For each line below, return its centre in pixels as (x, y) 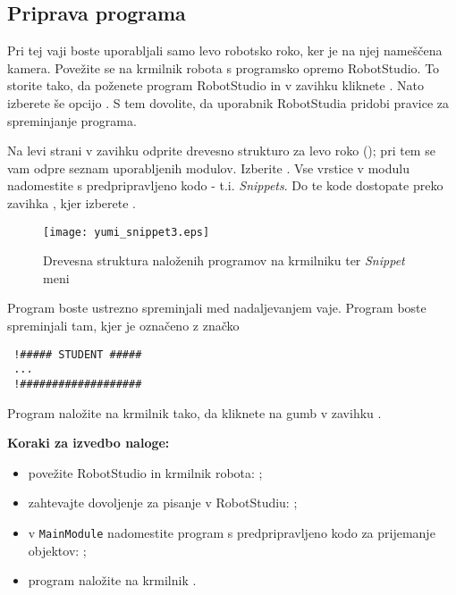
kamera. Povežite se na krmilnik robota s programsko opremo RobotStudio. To (224, 67)
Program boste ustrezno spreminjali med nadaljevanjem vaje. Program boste (217, 308)
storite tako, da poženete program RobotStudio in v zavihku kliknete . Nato (215, 85)
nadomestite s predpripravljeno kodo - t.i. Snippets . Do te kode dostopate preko (225, 185)
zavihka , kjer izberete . (72, 202)
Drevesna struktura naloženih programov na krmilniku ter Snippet (224, 260)
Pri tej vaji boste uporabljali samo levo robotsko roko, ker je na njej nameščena (225, 50)
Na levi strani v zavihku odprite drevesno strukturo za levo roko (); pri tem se (221, 151)
